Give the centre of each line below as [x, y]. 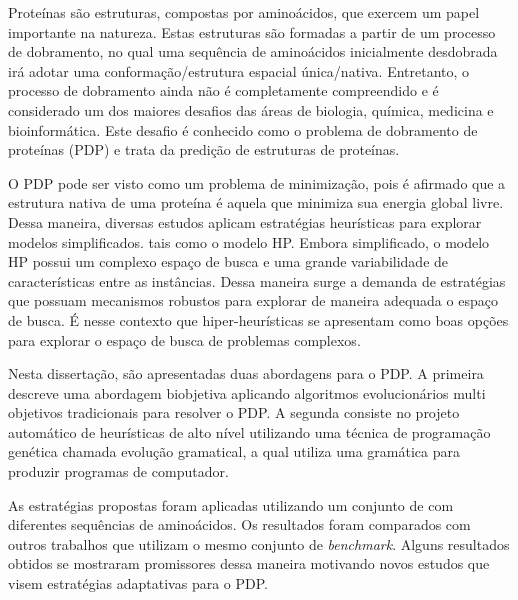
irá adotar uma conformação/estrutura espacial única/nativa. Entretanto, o [239, 70]
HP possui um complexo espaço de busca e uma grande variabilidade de [228, 261]
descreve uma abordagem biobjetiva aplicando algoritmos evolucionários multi [247, 392]
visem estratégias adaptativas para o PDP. [138, 583]
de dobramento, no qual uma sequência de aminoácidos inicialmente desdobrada [253, 51]
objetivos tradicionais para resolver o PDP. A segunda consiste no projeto [234, 412]
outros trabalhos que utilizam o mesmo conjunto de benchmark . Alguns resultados [259, 543]
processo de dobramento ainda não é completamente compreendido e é [223, 90]
